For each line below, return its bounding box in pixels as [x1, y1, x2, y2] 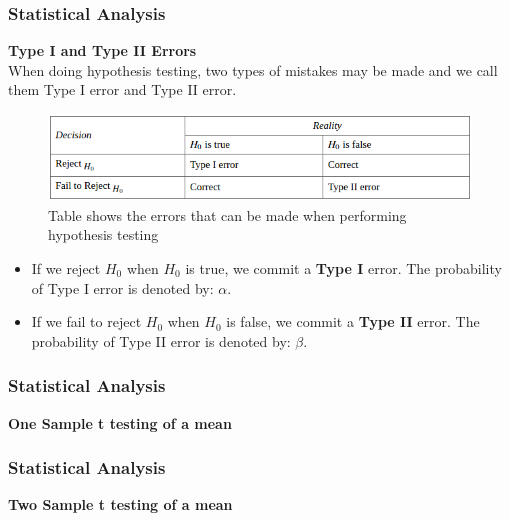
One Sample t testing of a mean [8, 412, 232, 433]
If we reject [31, 258, 101, 279]
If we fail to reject [31, 311, 142, 332]
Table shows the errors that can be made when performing [48, 204, 407, 225]
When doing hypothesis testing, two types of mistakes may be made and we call [8, 59, 498, 80]
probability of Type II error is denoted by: [31, 330, 291, 351]
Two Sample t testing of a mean [8, 494, 233, 515]
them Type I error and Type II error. [8, 79, 237, 100]
